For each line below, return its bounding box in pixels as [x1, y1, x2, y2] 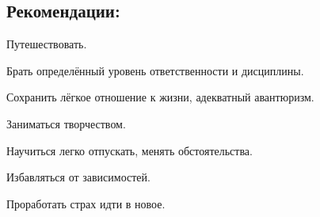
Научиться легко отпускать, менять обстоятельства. [6, 142, 253, 158]
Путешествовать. [6, 36, 87, 52]
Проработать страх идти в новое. [6, 195, 166, 211]
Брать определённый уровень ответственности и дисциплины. [6, 62, 304, 78]
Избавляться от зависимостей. [6, 169, 150, 185]
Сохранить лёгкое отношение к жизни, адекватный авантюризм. [6, 89, 314, 105]
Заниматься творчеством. [6, 115, 126, 131]
